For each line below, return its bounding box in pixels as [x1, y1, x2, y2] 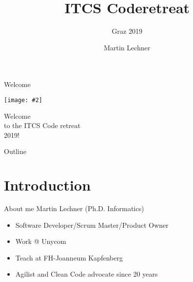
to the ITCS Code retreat [4, 120, 81, 130]
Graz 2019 [111, 26, 143, 36]
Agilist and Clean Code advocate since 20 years [15, 269, 158, 279]
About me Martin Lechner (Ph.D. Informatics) [4, 203, 144, 214]
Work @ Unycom [15, 236, 66, 246]
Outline [4, 146, 26, 156]
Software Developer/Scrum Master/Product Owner [15, 219, 169, 230]
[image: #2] [4, 96, 43, 104]
